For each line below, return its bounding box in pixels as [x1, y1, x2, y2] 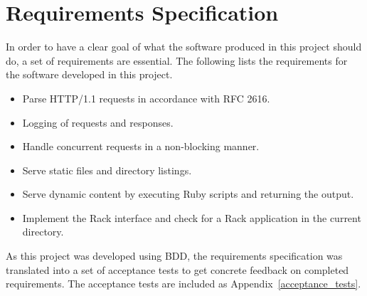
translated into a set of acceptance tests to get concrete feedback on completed [6, 262, 349, 277]
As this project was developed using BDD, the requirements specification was [6, 248, 343, 263]
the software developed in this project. [6, 67, 173, 82]
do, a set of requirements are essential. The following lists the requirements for [6, 53, 348, 68]
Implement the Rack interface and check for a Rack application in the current [22, 210, 361, 225]
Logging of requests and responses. [22, 115, 174, 129]
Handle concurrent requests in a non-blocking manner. [22, 139, 260, 154]
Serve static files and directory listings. [22, 162, 192, 177]
